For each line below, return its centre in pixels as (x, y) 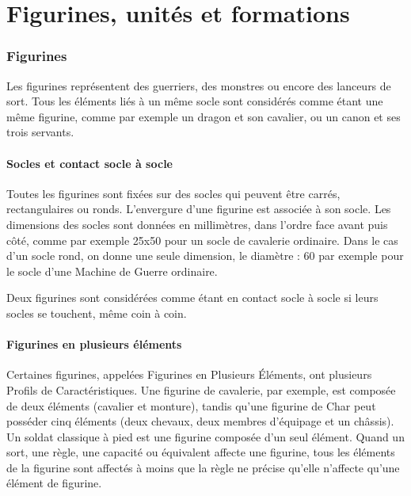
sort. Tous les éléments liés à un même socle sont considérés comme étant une (195, 101)
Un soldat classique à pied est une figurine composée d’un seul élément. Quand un (205, 436)
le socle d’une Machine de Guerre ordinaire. (112, 271)
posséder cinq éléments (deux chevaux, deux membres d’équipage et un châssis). (200, 421)
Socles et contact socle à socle (89, 163)
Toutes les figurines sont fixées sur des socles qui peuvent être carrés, (173, 193)
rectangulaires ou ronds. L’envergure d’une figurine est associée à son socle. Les (199, 209)
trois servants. (40, 132)
